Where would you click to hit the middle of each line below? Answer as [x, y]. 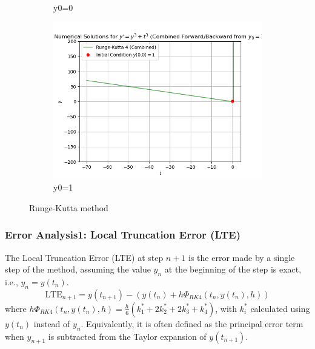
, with [226, 308]
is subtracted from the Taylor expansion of [127, 336]
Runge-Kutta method [69, 207]
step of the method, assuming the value [78, 269]
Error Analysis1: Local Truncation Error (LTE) [123, 235]
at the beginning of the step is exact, [233, 269]
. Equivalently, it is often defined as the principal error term [192, 323]
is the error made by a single [242, 257]
